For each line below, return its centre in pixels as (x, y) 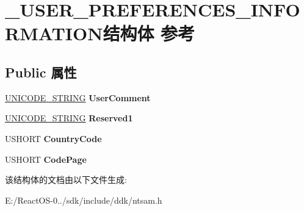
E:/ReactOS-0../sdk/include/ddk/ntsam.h (84, 200)
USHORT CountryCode (53, 138)
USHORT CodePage (46, 159)
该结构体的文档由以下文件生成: (66, 180)
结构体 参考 (149, 33)
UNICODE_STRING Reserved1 (69, 118)
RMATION (54, 33)
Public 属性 (41, 72)
